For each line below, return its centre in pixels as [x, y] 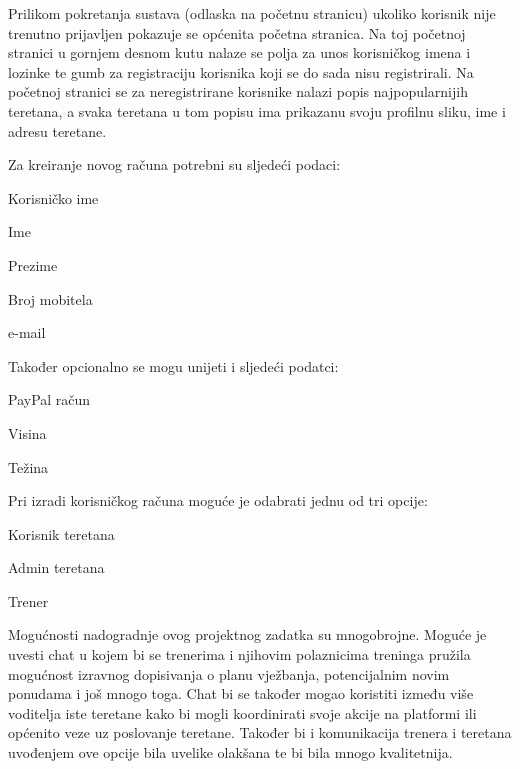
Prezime [33, 264]
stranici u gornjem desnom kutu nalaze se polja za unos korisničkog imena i [239, 52]
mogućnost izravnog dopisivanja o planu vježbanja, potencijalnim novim [229, 673]
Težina [28, 466]
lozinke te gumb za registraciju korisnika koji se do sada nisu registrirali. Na [241, 71]
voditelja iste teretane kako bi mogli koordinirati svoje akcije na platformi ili [242, 712]
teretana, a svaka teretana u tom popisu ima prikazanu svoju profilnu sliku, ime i [257, 110]
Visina [27, 432]
